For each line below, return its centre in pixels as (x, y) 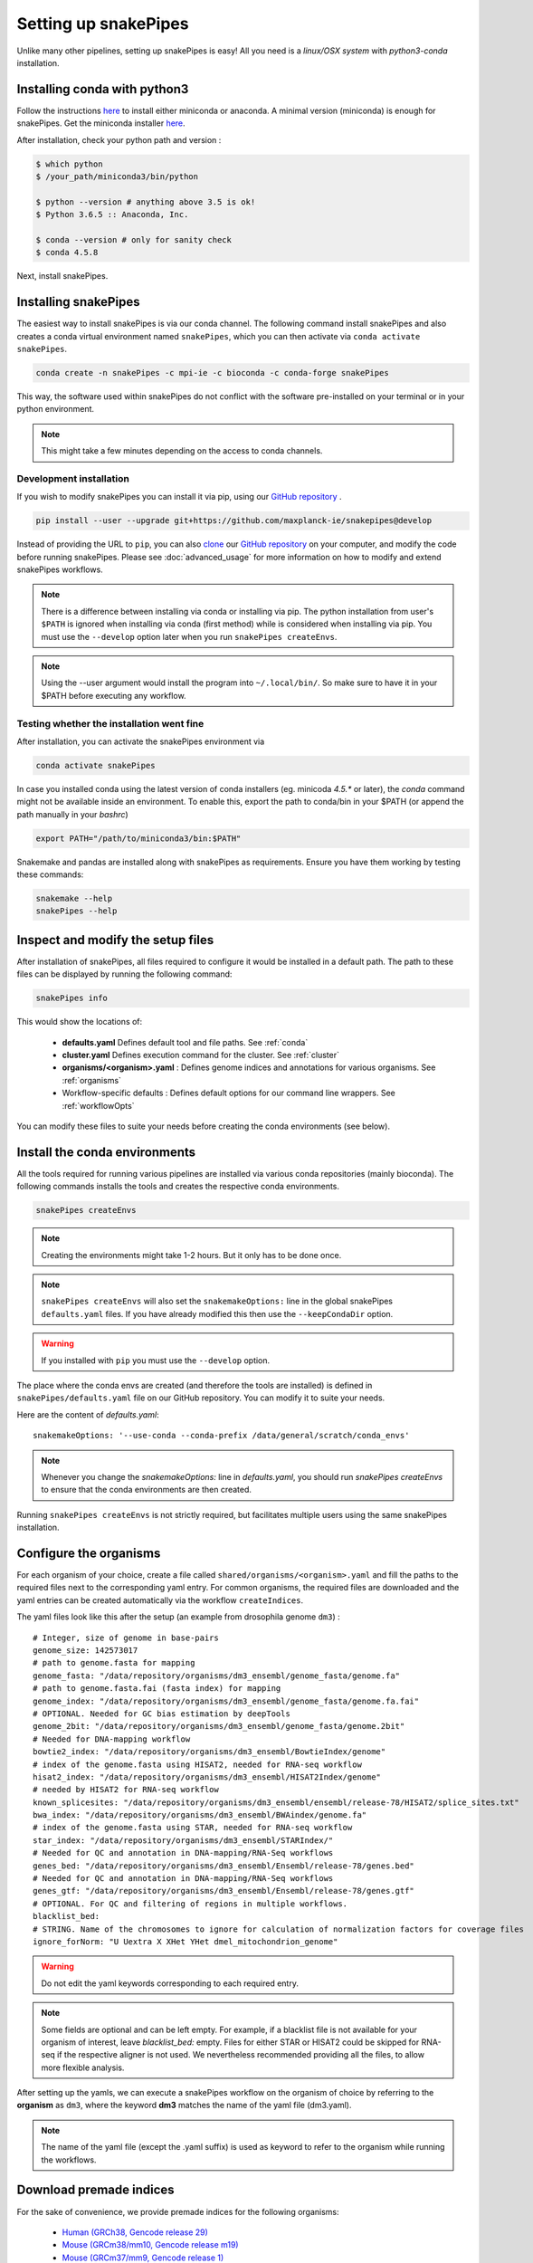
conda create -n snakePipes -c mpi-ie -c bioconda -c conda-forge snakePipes (212, 372)
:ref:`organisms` (92, 1080)
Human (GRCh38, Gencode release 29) (135, 2232)
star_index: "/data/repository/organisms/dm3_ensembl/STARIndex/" (183, 1840)
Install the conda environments (106, 1152)
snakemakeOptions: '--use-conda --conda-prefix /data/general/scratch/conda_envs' (221, 1436)
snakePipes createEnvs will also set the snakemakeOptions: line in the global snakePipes (217, 1301)
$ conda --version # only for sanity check (134, 239)
